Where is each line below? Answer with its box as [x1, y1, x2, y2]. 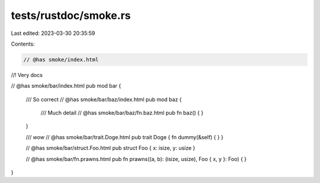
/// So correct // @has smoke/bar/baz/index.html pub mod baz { [25, 95, 182, 103]
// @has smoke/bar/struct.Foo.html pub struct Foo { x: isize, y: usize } [25, 145, 196, 152]
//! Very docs [11, 71, 43, 78]
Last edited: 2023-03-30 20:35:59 [11, 30, 95, 37]
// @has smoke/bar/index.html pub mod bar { [11, 82, 121, 89]
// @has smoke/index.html [23, 56, 99, 63]
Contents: [11, 40, 35, 47]
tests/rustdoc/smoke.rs [11, 9, 131, 22]
